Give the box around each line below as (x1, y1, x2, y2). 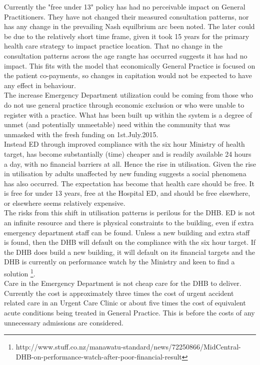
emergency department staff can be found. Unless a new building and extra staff (4, 227, 250, 237)
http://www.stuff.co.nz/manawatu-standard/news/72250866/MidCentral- (15, 341, 241, 352)
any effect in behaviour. (4, 80, 76, 90)
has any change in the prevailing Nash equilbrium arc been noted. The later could (4, 21, 255, 32)
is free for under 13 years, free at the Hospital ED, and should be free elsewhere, (4, 188, 250, 198)
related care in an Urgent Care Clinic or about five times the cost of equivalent (4, 297, 246, 308)
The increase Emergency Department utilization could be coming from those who (4, 90, 253, 100)
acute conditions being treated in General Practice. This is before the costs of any (4, 307, 255, 318)
